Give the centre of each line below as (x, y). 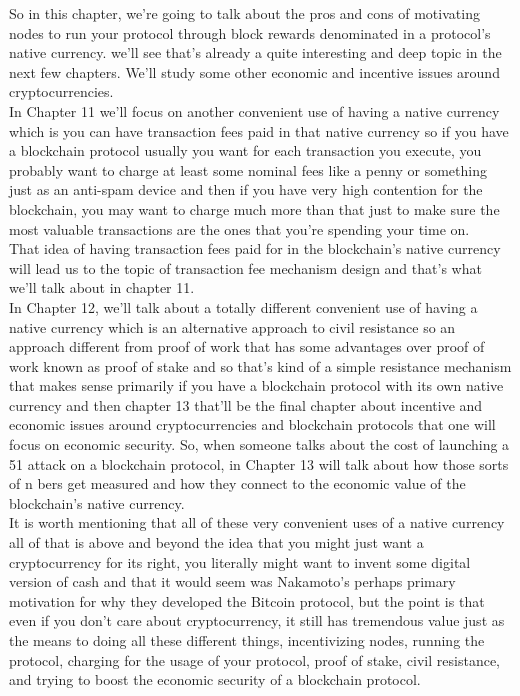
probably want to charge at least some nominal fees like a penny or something (248, 169)
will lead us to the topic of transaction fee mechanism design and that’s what (245, 267)
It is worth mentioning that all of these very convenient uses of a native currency (257, 522)
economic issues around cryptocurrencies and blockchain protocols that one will (252, 424)
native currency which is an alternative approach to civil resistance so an (232, 326)
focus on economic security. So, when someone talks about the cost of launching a (259, 444)
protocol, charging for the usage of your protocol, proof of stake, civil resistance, (254, 659)
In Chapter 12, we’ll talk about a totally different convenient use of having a (243, 306)
